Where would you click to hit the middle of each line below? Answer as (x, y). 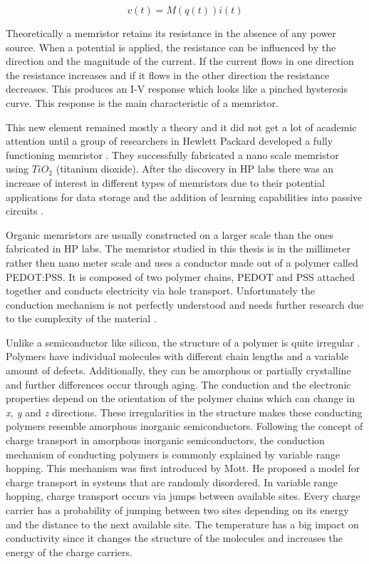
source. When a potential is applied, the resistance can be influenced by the (171, 47)
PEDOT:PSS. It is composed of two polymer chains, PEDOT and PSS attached (180, 276)
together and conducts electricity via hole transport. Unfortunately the (160, 291)
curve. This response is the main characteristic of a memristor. (142, 102)
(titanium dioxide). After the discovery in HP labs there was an (195, 169)
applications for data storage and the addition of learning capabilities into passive (184, 196)
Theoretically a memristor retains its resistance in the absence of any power (171, 33)
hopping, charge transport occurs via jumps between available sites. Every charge (183, 496)
